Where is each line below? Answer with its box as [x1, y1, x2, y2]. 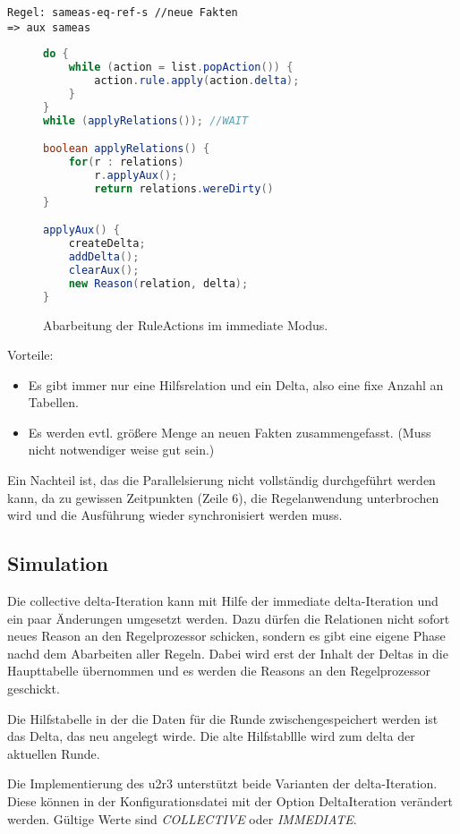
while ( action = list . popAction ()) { [68, 61, 294, 74]
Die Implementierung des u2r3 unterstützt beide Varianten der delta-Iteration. [7, 774, 438, 793]
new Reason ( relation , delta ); [68, 277, 249, 290]
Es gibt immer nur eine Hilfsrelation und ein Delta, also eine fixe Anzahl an [28, 375, 444, 394]
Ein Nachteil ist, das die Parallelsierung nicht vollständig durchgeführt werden [7, 471, 436, 489]
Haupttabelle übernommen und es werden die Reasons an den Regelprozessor [7, 661, 431, 680]
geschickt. [7, 679, 60, 698]
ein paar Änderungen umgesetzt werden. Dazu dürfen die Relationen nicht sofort [7, 608, 450, 627]
